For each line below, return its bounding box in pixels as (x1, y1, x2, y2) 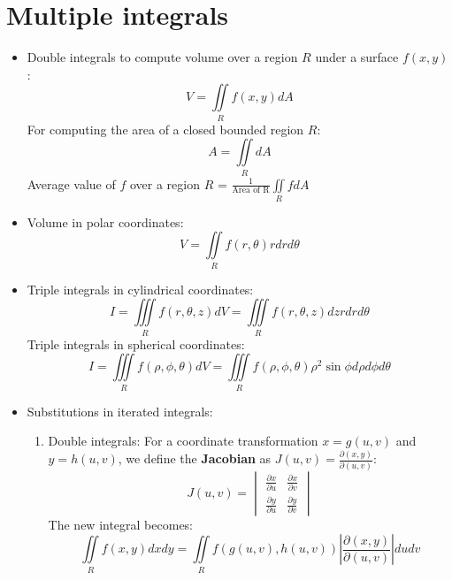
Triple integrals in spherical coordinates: (27, 334, 245, 353)
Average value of (27, 174, 116, 193)
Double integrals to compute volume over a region (27, 48, 298, 66)
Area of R (232, 186, 270, 195)
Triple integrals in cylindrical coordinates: (27, 279, 254, 298)
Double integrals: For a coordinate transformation (48, 431, 318, 450)
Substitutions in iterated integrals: (27, 401, 213, 420)
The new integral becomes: (48, 515, 194, 533)
